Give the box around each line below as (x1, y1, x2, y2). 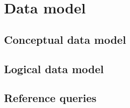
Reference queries (4, 90, 97, 106)
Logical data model (4, 61, 104, 76)
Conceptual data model (4, 31, 126, 47)
